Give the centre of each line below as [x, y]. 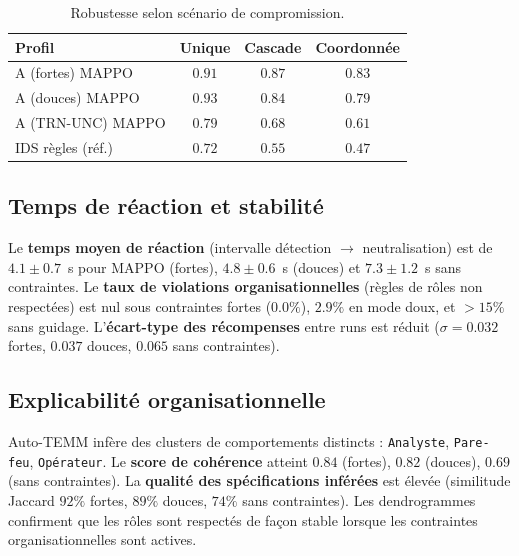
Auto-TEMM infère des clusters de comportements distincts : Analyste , [229, 441]
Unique [205, 46]
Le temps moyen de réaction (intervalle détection [170, 247]
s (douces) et [321, 266]
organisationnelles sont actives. [102, 539]
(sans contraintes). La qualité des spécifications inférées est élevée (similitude [259, 480]
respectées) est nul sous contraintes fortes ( [140, 306]
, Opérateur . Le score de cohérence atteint [168, 460]
